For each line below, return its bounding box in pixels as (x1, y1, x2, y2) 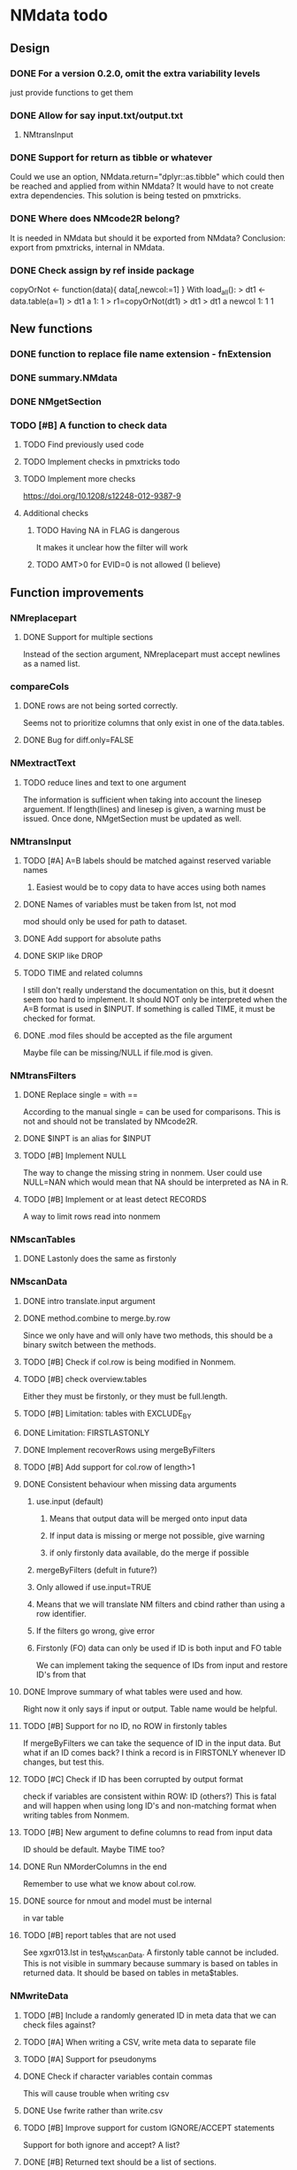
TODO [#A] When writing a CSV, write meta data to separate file (22, 2036, 256, 2047)
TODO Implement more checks (22, 474, 136, 484)
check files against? (22, 2019, 96, 2030)
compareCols (10, 680, 70, 692)
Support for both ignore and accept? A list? (22, 2139, 180, 2150)
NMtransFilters (10, 1069, 77, 1081)
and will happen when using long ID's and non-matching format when (22, 1800, 278, 1811)
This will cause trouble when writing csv (22, 2088, 170, 2098)
